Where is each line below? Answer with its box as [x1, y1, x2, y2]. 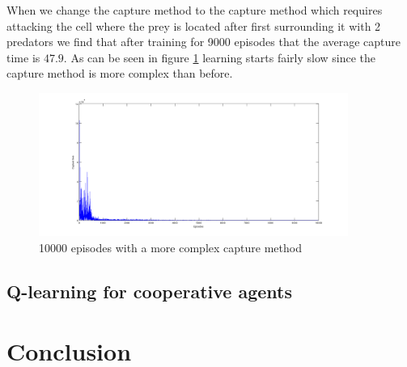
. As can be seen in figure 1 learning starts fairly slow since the [63, 49, 376, 65]
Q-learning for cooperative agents [6, 278, 292, 303]
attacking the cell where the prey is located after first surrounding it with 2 [6, 17, 381, 34]
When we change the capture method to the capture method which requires [6, 2, 383, 18]
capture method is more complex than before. [6, 65, 233, 82]
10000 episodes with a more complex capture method [39, 238, 302, 255]
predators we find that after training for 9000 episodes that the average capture [6, 33, 401, 50]
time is [6, 49, 40, 65]
